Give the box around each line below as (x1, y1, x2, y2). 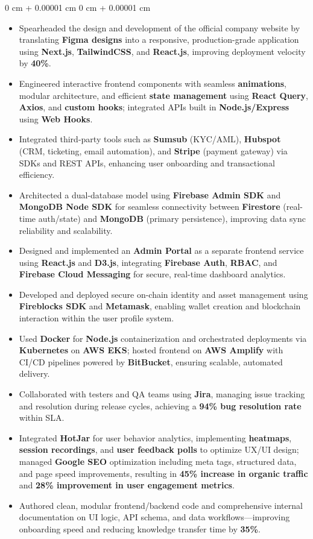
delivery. (19, 367, 50, 380)
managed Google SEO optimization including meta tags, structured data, (19, 455, 297, 467)
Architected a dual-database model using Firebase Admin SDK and (19, 188, 281, 201)
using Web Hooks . (19, 112, 93, 125)
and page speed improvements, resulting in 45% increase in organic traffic (19, 467, 308, 479)
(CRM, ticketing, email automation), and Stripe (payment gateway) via (19, 144, 288, 157)
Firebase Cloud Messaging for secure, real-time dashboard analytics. (19, 268, 286, 280)
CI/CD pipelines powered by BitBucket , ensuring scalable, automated (19, 355, 283, 368)
